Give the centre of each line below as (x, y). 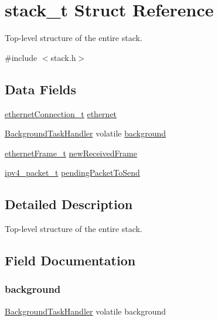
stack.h (63, 57)
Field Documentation (70, 260)
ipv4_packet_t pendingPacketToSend (72, 173)
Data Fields (41, 89)
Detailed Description (69, 204)
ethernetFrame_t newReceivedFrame (71, 153)
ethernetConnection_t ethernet (61, 113)
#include (21, 57)
